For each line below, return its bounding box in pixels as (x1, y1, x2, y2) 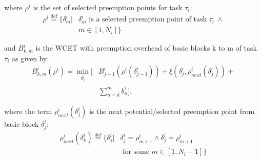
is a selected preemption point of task (89, 16, 207, 24)
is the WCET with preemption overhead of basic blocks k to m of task (35, 42, 257, 53)
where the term (4, 106, 52, 117)
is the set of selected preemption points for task (33, 2, 183, 12)
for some (123, 148, 149, 156)
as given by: (11, 53, 49, 63)
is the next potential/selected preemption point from (89, 106, 255, 117)
